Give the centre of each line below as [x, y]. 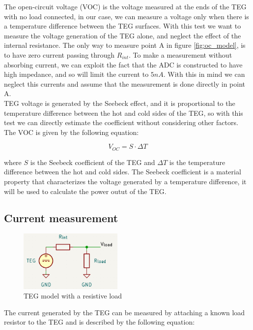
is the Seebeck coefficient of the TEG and [93, 162]
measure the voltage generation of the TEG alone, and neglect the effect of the [123, 35]
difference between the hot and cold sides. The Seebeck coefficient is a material [123, 172]
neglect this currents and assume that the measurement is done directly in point [125, 83]
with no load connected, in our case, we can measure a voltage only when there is [126, 16]
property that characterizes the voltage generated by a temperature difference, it [125, 181]
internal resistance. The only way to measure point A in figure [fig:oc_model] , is [125, 45]
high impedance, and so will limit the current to [76, 74]
